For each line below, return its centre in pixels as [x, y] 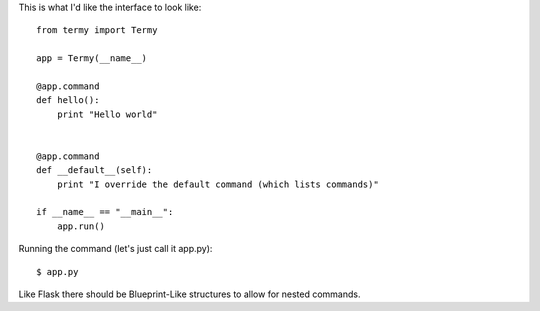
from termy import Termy [97, 30]
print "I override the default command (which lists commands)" [217, 184]
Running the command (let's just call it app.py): [115, 249]
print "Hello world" [107, 114]
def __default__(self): [94, 170]
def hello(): [68, 100]
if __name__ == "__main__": [105, 212]
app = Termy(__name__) [92, 58]
